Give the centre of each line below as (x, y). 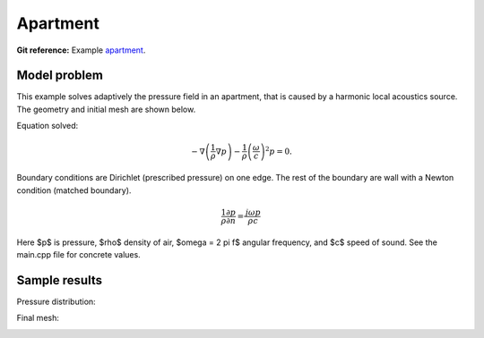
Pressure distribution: (56, 301)
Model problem (60, 76)
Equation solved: (48, 126)
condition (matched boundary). (74, 190)
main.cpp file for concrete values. (78, 254)
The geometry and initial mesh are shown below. (106, 109)
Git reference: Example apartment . (81, 50)
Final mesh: (38, 318)
